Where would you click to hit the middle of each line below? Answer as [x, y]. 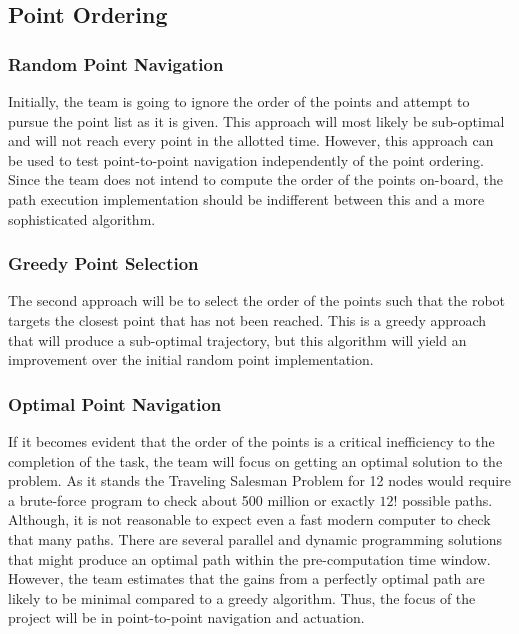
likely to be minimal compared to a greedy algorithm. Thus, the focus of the [242, 597]
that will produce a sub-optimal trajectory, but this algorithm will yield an [237, 339]
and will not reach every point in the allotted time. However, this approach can [251, 140]
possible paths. [447, 499]
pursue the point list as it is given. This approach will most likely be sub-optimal [256, 120]
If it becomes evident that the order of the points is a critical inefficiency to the [251, 440]
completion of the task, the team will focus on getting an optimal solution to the [255, 460]
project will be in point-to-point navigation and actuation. [186, 617]
